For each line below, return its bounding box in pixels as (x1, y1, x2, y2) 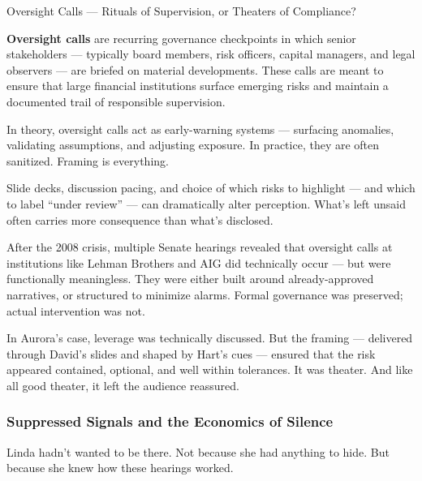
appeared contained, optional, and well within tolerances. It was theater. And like (6, 361, 413, 378)
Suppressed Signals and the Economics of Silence (6, 411, 334, 432)
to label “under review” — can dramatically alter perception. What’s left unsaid (6, 195, 406, 212)
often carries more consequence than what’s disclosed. (6, 211, 273, 228)
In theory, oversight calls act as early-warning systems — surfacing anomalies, (6, 120, 394, 137)
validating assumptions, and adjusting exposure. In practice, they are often (6, 136, 380, 153)
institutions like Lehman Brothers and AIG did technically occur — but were (6, 254, 391, 271)
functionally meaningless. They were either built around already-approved (6, 270, 374, 287)
